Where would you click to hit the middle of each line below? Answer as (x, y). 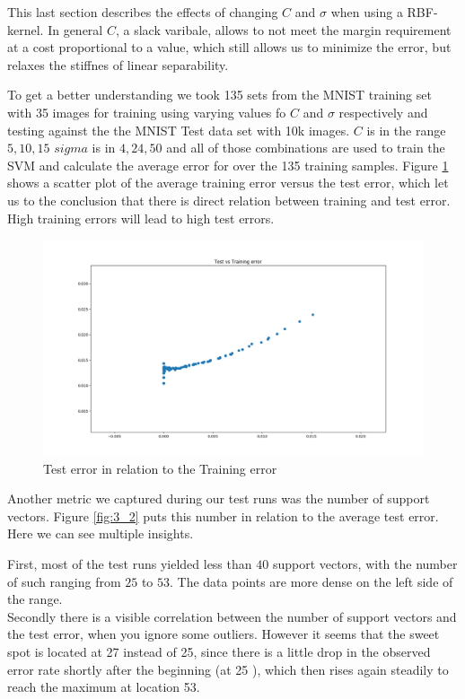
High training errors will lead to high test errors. (141, 218)
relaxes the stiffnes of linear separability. (118, 64)
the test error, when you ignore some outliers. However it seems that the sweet (224, 634)
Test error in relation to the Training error (160, 468)
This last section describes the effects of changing (143, 12)
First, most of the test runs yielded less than (130, 564)
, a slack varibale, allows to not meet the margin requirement (283, 29)
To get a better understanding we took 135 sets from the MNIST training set (219, 95)
